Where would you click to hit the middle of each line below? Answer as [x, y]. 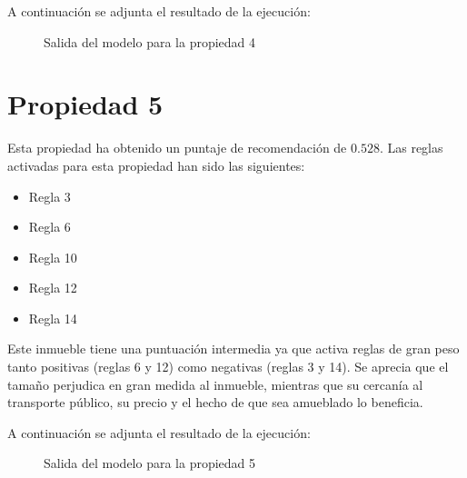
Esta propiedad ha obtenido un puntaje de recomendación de [177, 148]
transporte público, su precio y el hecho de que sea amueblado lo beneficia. [215, 402]
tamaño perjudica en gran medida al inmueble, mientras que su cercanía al [215, 384]
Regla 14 [53, 318]
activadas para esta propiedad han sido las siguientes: [156, 165]
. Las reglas [411, 148]
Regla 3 [50, 196]
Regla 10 [53, 257]
